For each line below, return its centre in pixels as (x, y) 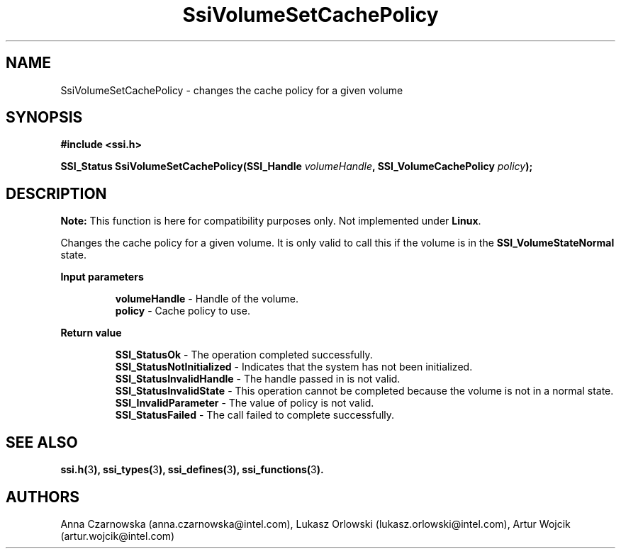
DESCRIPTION (56, 193)
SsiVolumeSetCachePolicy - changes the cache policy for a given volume (232, 90)
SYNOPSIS (44, 118)
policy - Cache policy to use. (183, 311)
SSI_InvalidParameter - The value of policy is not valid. (245, 403)
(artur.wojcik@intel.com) (118, 536)
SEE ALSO (42, 442)
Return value (91, 333)
